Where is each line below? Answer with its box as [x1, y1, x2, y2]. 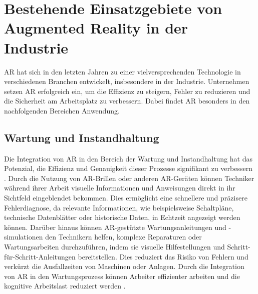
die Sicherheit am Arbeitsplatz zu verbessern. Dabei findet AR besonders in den [4, 95, 250, 106]
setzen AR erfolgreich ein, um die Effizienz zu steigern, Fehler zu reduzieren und [4, 85, 250, 96]
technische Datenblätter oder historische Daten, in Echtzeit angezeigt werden [4, 212, 240, 222]
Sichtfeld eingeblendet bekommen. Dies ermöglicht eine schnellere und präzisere [4, 192, 247, 203]
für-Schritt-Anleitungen [4, 251, 76, 261]
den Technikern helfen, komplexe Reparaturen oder [45, 231, 202, 242]
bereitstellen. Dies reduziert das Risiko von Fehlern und [78, 251, 248, 261]
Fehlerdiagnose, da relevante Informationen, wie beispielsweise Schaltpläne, [4, 202, 234, 212]
